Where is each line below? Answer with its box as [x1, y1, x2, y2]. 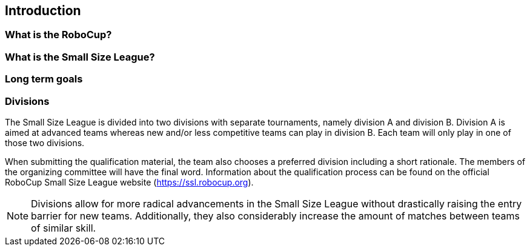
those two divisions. [5, 137, 85, 148]
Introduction [5, 3, 81, 18]
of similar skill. [31, 221, 96, 234]
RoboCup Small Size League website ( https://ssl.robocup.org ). [5, 176, 254, 187]
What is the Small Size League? [5, 50, 155, 63]
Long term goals [5, 73, 83, 85]
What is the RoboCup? [5, 28, 112, 41]
